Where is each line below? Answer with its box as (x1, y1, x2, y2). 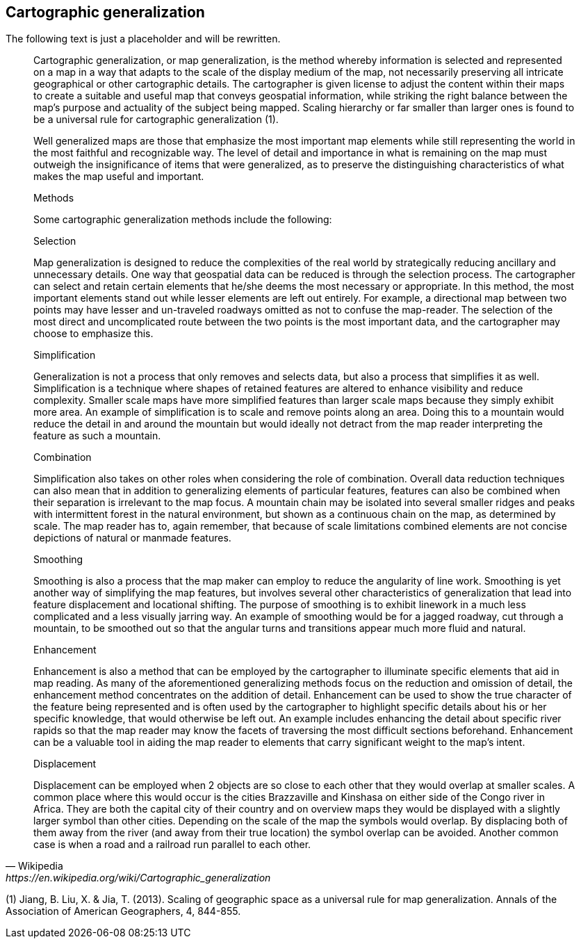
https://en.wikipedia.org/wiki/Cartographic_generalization (6, 872, 271, 884)
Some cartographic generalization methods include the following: (33, 213, 332, 226)
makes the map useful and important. (33, 170, 204, 183)
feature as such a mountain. (33, 430, 161, 442)
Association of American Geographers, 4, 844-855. (6, 905, 241, 918)
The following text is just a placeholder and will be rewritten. (6, 33, 281, 45)
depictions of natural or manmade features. (33, 532, 231, 544)
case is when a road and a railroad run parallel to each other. (33, 838, 311, 851)
